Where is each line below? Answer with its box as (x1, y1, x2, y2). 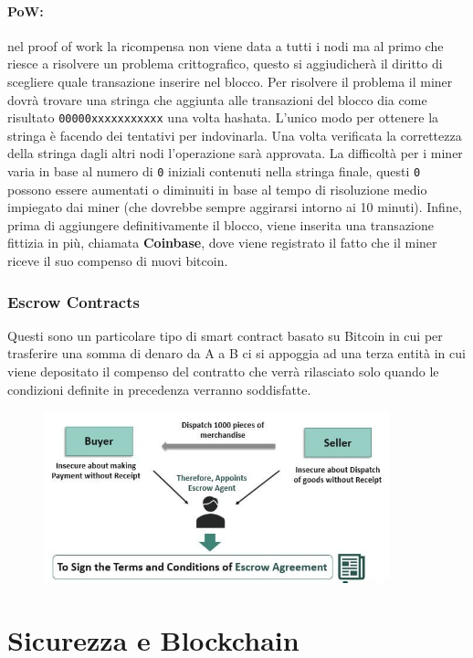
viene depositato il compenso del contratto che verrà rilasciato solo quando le (7, 362, 439, 381)
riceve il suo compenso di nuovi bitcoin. (7, 251, 228, 271)
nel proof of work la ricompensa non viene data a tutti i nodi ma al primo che (7, 36, 444, 55)
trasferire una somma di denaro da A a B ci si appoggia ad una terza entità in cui (7, 344, 466, 363)
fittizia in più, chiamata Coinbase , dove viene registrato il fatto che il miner (7, 233, 437, 252)
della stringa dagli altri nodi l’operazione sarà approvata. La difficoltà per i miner (7, 143, 463, 163)
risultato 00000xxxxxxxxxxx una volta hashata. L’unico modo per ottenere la (7, 108, 439, 127)
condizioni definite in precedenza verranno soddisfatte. (7, 379, 311, 398)
